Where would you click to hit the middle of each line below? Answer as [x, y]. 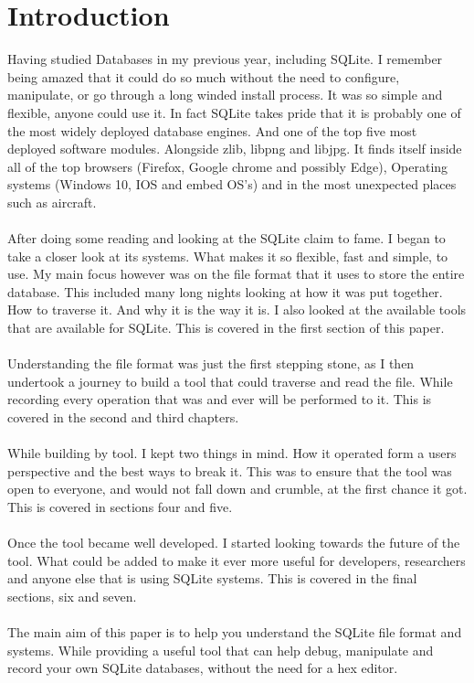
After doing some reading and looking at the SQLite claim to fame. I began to [226, 238]
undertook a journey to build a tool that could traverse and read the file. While [230, 381]
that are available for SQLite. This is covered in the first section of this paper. [226, 328]
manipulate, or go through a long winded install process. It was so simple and [225, 95]
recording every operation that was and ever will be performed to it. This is [220, 399]
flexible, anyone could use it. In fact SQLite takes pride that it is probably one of [234, 112]
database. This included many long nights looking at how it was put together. [225, 291]
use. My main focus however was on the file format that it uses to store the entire [236, 274]
